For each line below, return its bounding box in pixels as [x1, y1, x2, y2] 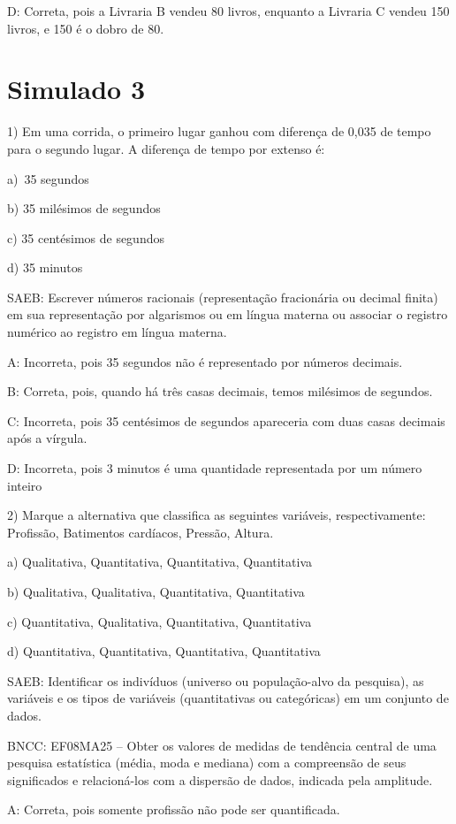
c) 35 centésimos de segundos [7, 228, 164, 247]
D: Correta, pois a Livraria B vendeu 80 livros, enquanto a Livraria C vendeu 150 [7, 2, 450, 19]
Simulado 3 [7, 71, 146, 107]
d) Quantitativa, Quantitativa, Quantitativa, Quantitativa [7, 642, 321, 660]
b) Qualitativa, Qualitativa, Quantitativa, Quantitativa [7, 583, 305, 600]
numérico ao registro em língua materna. [7, 323, 227, 341]
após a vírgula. [7, 429, 87, 447]
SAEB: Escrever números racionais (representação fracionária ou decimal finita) [7, 287, 438, 306]
